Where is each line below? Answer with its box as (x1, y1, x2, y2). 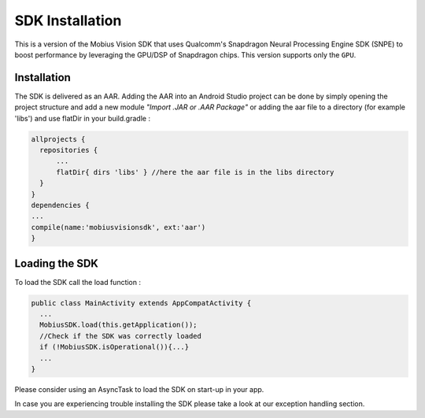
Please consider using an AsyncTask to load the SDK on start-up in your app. (14, 384, 264, 394)
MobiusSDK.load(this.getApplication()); (39, 320, 198, 330)
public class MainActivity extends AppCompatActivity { (31, 298, 252, 307)
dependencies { (31, 201, 90, 209)
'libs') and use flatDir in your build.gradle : (14, 113, 151, 123)
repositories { (39, 146, 98, 154)
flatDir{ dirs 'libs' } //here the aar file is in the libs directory (56, 168, 334, 176)
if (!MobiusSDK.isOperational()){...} (39, 342, 189, 352)
